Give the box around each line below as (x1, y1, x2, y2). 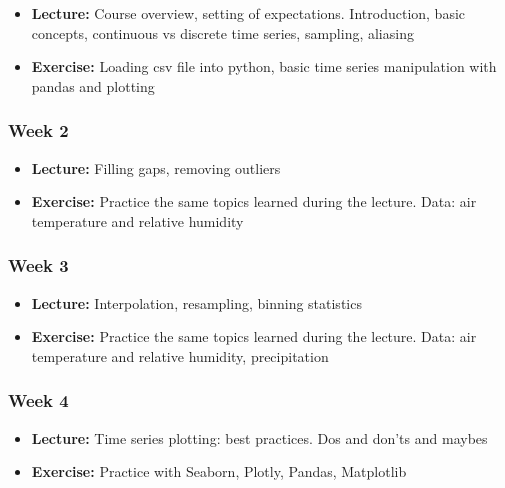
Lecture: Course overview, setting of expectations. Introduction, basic (31, 3, 466, 23)
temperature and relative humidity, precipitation (31, 345, 329, 366)
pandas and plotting (31, 75, 155, 96)
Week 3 (8, 253, 69, 278)
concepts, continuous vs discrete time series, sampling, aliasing (31, 22, 414, 43)
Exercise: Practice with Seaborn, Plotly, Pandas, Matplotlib (31, 461, 407, 482)
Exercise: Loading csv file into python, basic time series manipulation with (31, 56, 497, 77)
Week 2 (8, 118, 69, 143)
